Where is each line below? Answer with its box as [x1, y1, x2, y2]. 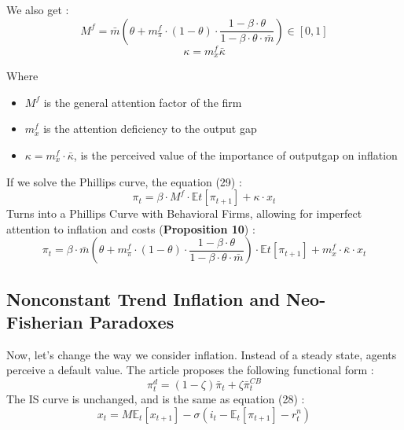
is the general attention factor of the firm [43, 94, 242, 110]
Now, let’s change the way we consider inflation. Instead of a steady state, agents [6, 346, 397, 362]
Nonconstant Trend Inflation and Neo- [6, 286, 326, 311]
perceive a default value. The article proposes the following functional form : [6, 362, 374, 378]
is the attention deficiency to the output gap [43, 120, 257, 137]
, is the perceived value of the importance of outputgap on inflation [73, 146, 398, 163]
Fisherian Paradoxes [6, 310, 174, 334]
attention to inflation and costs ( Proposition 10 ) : [6, 220, 255, 237]
